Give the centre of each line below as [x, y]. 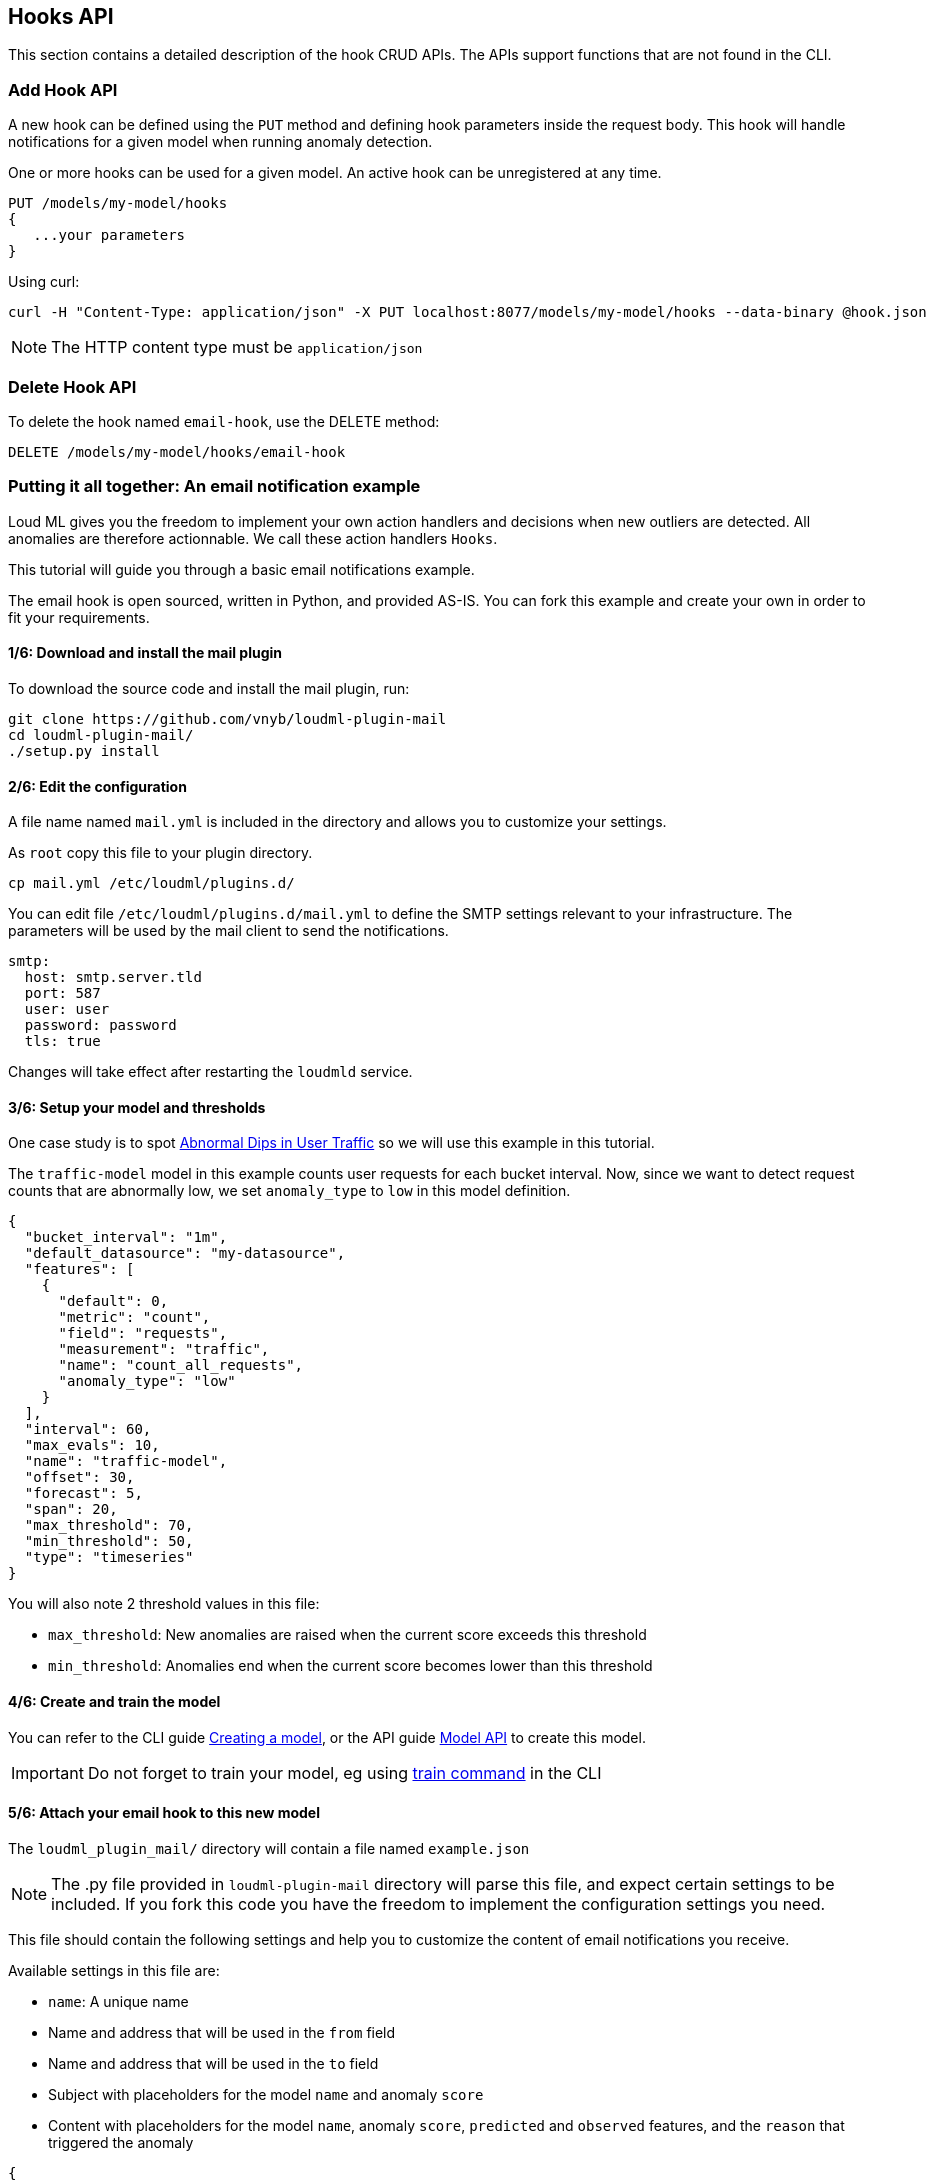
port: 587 [62, 993]
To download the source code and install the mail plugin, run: [209, 688]
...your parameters [109, 235]
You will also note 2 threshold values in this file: [164, 1604]
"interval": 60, [88, 1429]
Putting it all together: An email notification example [214, 486]
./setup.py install [84, 750]
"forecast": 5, [83, 1493]
